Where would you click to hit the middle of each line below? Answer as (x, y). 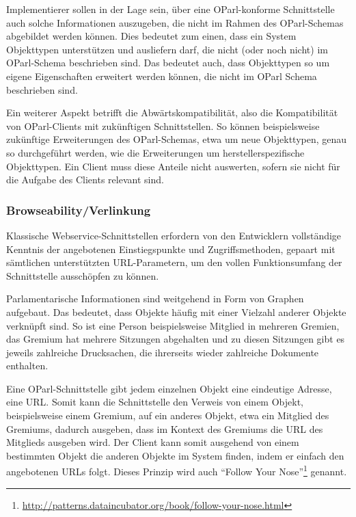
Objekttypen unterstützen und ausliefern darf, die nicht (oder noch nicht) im (167, 49)
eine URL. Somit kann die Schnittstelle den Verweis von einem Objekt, (155, 402)
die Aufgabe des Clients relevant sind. (85, 180)
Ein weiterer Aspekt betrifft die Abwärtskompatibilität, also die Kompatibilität (172, 112)
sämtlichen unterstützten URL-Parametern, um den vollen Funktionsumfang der (174, 262)
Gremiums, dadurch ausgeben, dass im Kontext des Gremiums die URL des (165, 428)
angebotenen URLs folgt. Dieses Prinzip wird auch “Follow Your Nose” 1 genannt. (177, 470)
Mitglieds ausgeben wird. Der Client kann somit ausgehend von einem (153, 442)
